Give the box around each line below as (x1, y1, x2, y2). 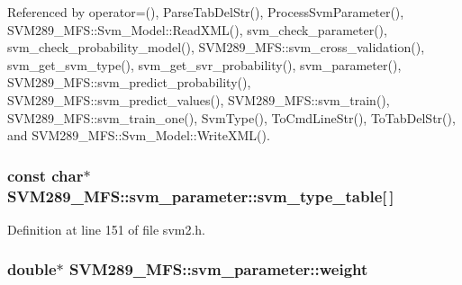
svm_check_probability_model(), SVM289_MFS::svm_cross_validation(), (7, 38, 425, 57)
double (7, 258, 57, 281)
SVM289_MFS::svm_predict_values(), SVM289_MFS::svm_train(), (7, 90, 390, 109)
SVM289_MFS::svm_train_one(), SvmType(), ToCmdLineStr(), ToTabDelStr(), (7, 108, 456, 127)
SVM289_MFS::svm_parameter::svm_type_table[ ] (7, 184, 394, 207)
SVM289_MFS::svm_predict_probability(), (7, 73, 251, 92)
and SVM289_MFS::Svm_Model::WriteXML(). (7, 126, 270, 145)
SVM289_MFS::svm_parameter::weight (69, 258, 368, 281)
